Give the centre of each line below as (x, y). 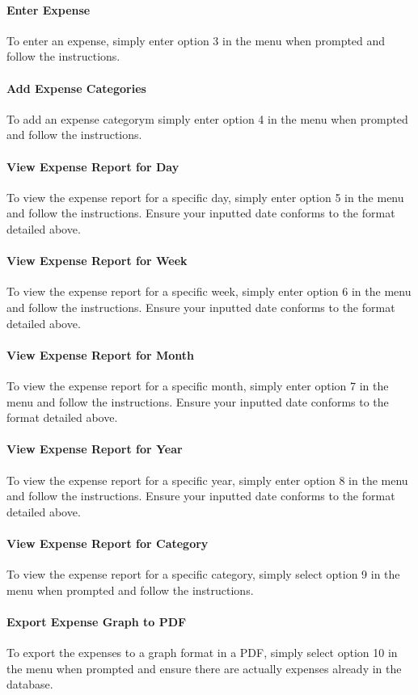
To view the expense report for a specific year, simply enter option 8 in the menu (207, 480)
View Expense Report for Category (108, 543)
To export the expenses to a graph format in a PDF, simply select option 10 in (202, 653)
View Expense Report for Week (97, 261)
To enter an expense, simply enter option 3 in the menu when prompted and (196, 40)
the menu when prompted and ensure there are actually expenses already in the (204, 668)
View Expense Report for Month (101, 354)
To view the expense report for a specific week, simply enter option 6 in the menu (209, 291)
